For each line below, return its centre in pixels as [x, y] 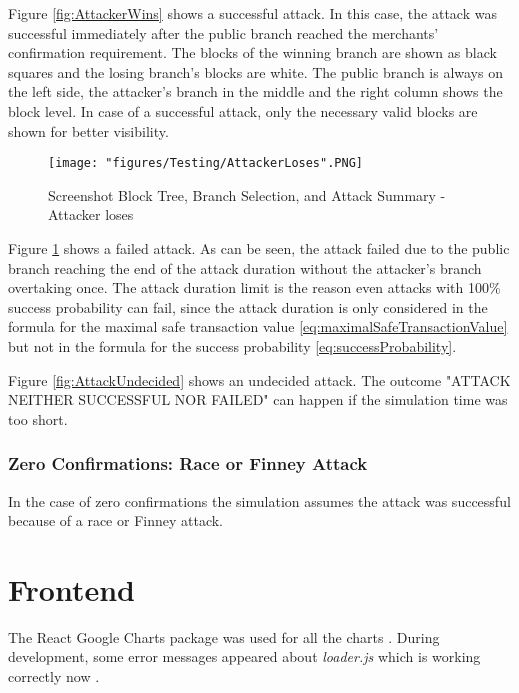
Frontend [72, 588]
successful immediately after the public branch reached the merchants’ [223, 32]
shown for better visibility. [88, 130]
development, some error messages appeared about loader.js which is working [244, 656]
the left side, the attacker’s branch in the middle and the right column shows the [255, 91]
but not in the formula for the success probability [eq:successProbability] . [232, 345]
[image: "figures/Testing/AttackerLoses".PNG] [205, 163]
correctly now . [54, 676]
